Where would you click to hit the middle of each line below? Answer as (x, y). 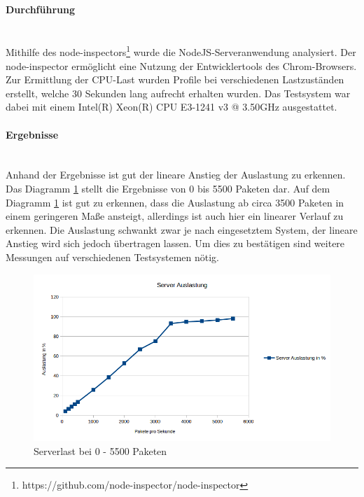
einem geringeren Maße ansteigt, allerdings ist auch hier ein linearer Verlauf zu (175, 216)
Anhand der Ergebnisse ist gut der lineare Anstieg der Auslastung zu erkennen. (176, 175)
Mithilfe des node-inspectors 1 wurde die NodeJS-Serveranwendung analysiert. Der (181, 51)
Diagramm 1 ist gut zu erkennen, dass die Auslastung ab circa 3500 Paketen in (175, 202)
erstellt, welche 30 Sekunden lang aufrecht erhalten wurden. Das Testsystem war (178, 93)
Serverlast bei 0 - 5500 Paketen (100, 450)
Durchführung (40, 9)
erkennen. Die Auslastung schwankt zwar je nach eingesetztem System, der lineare (182, 229)
